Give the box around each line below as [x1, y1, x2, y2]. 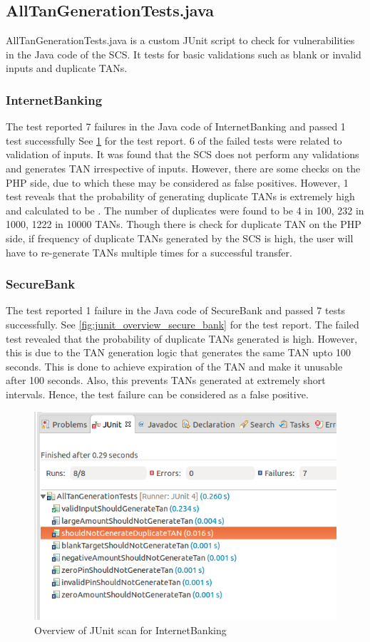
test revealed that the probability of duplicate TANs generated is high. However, [6, 331, 358, 346]
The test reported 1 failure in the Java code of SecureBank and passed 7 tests [6, 303, 346, 318]
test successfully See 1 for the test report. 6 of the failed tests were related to [6, 133, 342, 147]
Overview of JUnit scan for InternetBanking [34, 622, 227, 637]
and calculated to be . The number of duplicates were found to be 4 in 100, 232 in [6, 202, 364, 217]
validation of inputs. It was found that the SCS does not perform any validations [6, 147, 359, 162]
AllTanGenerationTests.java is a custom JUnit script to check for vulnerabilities [6, 33, 355, 48]
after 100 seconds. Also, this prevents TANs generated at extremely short [6, 373, 326, 388]
